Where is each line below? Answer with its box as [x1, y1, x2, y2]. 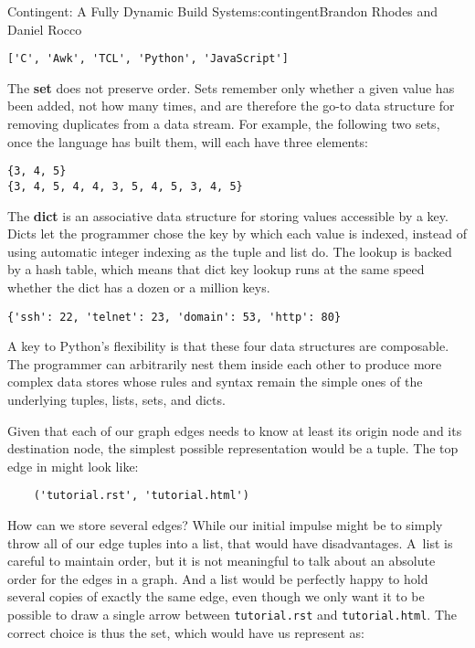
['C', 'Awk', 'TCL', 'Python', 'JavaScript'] [7, 52, 289, 66]
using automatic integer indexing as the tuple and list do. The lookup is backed [7, 241, 452, 260]
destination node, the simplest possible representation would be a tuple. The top [7, 439, 459, 458]
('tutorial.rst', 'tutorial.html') [33, 489, 249, 503]
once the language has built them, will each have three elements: [7, 132, 368, 151]
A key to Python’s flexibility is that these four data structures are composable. [7, 336, 449, 356]
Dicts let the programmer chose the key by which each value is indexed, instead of [7, 224, 468, 243]
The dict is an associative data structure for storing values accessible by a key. [7, 206, 449, 225]
